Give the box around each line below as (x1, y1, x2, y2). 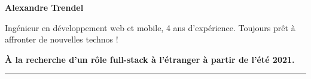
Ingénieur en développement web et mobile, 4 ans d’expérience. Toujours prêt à (5, 21, 295, 34)
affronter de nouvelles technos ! (5, 33, 118, 45)
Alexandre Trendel (5, 1, 84, 13)
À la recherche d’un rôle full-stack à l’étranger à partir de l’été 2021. (5, 53, 295, 65)
